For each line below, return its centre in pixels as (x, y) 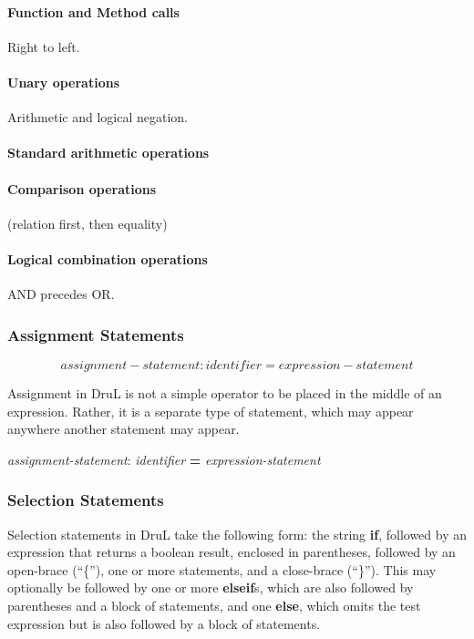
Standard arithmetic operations (108, 153)
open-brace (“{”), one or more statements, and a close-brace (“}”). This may (222, 569)
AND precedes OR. (61, 294)
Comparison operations (82, 188)
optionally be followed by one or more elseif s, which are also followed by (211, 587)
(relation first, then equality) (88, 223)
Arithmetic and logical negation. (98, 117)
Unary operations (64, 82)
